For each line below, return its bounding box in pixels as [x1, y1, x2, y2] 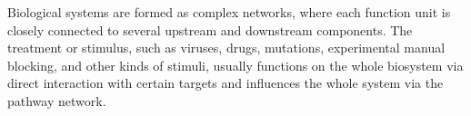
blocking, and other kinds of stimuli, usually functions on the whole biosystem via [7, 55, 464, 74]
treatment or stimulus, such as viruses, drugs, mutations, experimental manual [7, 38, 446, 57]
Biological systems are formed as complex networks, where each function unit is [7, 3, 451, 21]
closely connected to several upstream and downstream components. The [7, 20, 413, 39]
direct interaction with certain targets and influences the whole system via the [7, 73, 444, 92]
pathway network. [7, 91, 106, 110]
